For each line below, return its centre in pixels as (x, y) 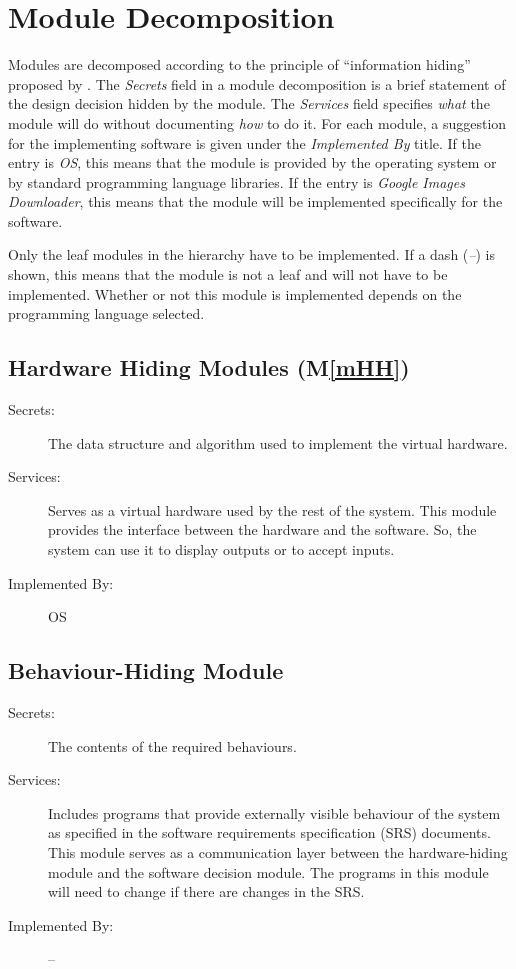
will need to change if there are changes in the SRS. (206, 891)
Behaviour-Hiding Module (146, 670)
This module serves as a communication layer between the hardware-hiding (278, 851)
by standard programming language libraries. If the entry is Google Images (236, 181)
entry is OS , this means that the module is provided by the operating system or (252, 162)
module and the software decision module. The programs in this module (268, 871)
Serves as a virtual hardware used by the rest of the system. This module (272, 509)
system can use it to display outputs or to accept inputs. (221, 549)
